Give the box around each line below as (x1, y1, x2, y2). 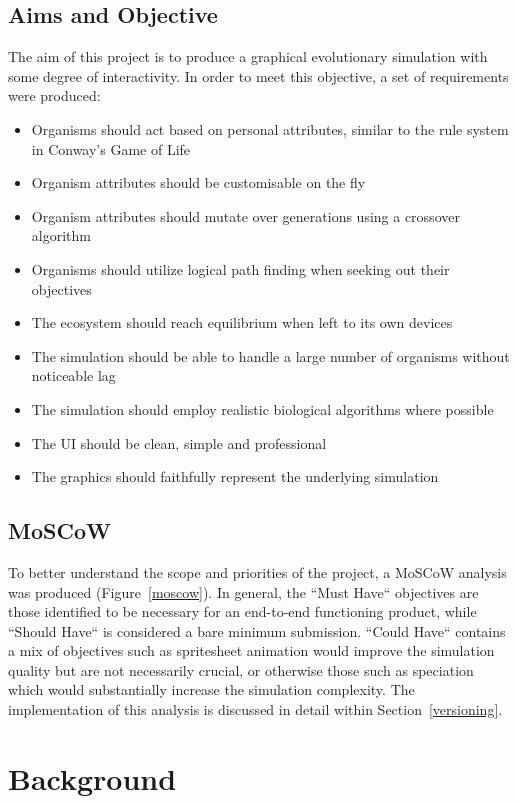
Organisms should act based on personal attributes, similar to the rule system (31, 118, 509, 139)
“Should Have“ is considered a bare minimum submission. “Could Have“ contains (8, 620, 506, 641)
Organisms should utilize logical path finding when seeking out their (31, 258, 450, 279)
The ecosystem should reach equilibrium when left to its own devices (31, 312, 453, 333)
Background (8, 757, 177, 798)
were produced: (8, 85, 101, 106)
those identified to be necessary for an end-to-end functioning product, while (8, 601, 477, 622)
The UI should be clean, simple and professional (31, 432, 327, 453)
